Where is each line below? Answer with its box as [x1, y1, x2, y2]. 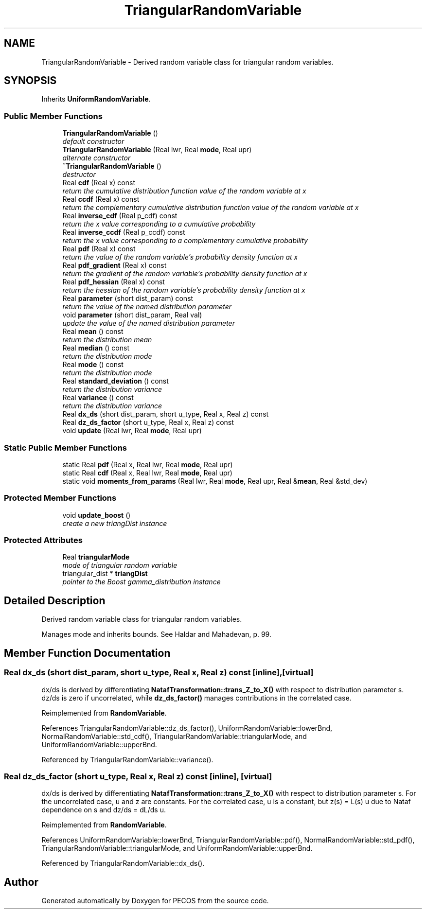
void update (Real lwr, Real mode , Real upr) [62, 426, 202, 435]
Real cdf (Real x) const [62, 178, 135, 187]
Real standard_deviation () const [62, 377, 169, 386]
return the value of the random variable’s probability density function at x [62, 253, 298, 262]
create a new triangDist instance [62, 519, 167, 527]
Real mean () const [62, 327, 124, 336]
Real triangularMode [62, 553, 130, 562]
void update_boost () [62, 510, 131, 519]
